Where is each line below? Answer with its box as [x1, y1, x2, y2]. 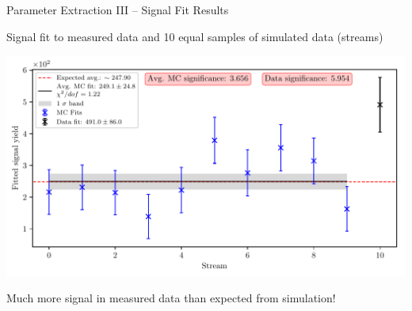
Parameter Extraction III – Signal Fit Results [6, 2, 229, 17]
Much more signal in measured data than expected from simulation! [6, 290, 336, 306]
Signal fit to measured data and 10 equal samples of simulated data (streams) [6, 28, 383, 44]
